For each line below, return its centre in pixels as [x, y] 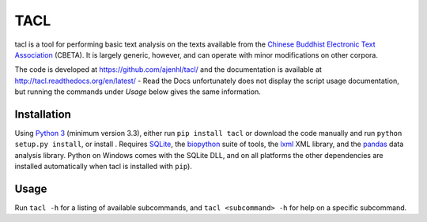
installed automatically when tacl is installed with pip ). [104, 167]
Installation [43, 114]
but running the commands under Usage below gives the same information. [138, 92]
